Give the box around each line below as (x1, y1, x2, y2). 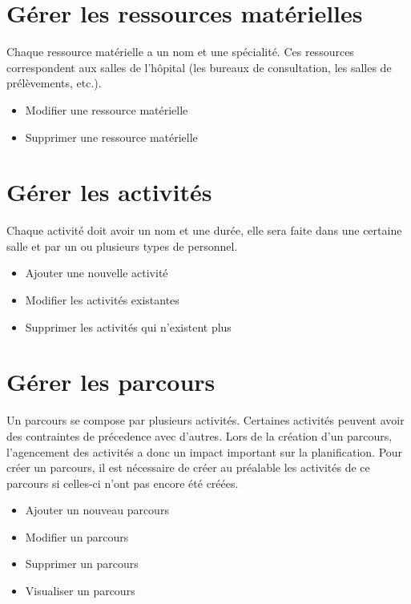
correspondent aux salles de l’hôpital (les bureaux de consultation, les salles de (6, 58, 392, 75)
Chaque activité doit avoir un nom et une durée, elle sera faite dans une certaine (6, 222, 402, 239)
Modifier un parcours (25, 528, 129, 545)
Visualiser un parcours (25, 582, 135, 599)
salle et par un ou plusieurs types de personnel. (6, 237, 238, 254)
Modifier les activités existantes (25, 292, 179, 308)
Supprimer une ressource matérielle (25, 128, 198, 145)
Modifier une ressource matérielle (25, 101, 188, 118)
